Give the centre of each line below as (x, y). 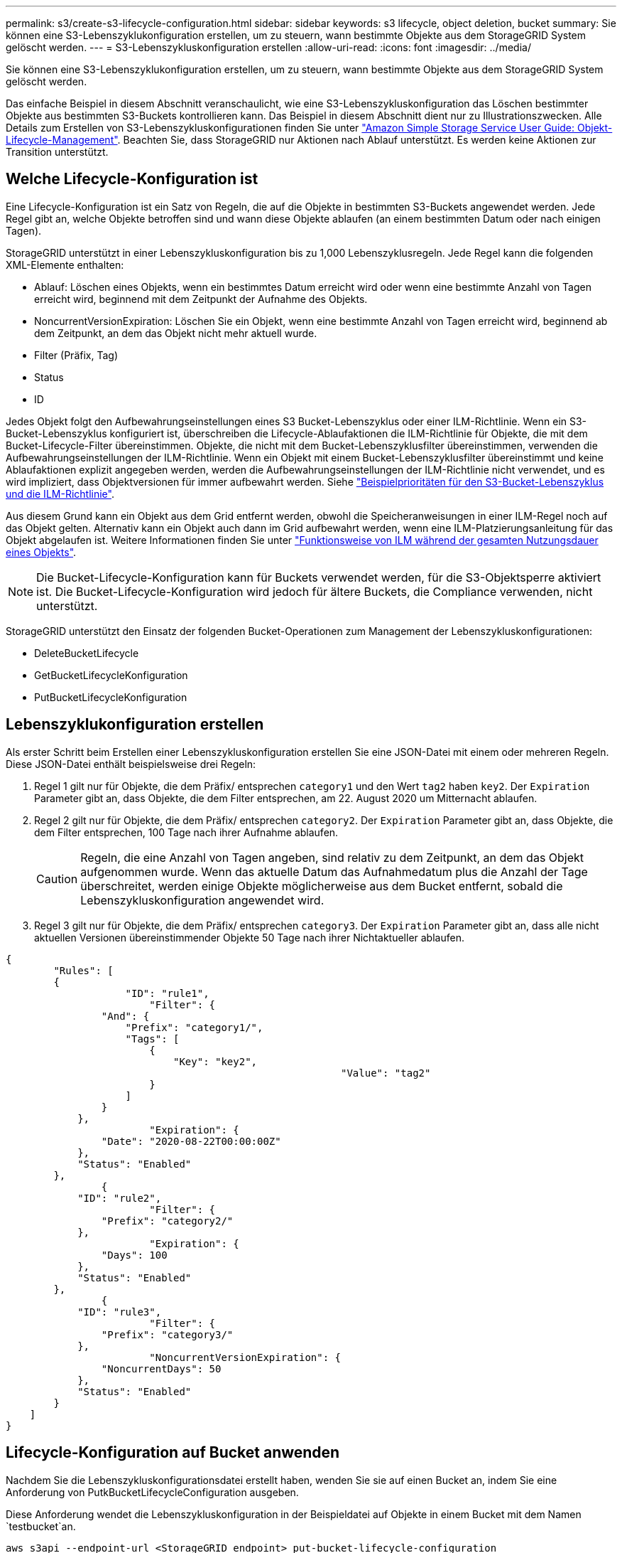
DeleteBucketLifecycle (87, 653)
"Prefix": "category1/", (194, 1027)
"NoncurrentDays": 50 (161, 1368)
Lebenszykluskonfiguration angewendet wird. (202, 900)
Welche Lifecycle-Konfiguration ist (132, 179)
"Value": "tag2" (386, 1073)
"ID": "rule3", (120, 1312)
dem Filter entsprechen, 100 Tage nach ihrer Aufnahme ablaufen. (186, 832)
